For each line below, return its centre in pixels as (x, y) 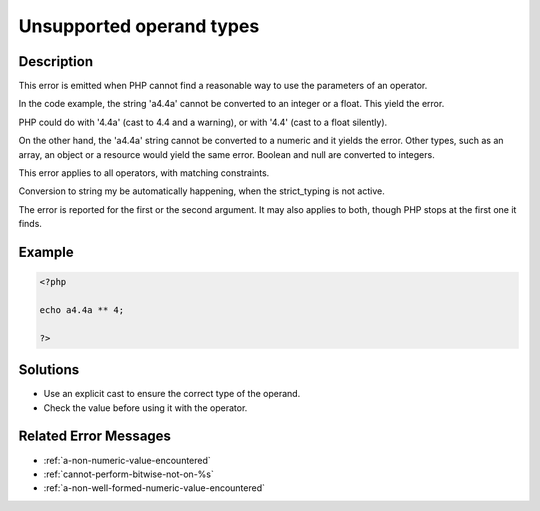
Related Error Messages (95, 436)
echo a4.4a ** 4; (82, 309)
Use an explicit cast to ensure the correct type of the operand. (172, 394)
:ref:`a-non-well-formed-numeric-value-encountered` (154, 488)
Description (56, 61)
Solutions (49, 370)
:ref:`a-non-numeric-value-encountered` (127, 460)
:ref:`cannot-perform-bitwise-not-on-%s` (128, 474)
